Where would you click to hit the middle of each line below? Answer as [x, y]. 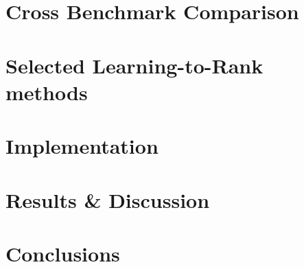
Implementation [82, 146]
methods [47, 92]
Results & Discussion [108, 199]
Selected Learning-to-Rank [135, 65]
